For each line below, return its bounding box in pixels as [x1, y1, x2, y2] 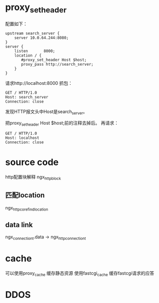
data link [5, 220, 33, 229]
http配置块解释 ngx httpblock [5, 174, 62, 181]
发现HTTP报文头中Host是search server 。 [5, 108, 88, 116]
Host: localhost [5, 135, 39, 140]
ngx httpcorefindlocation [5, 205, 48, 212]
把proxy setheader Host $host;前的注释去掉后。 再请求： [5, 120, 119, 127]
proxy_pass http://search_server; [21, 62, 94, 67]
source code [5, 157, 59, 168]
